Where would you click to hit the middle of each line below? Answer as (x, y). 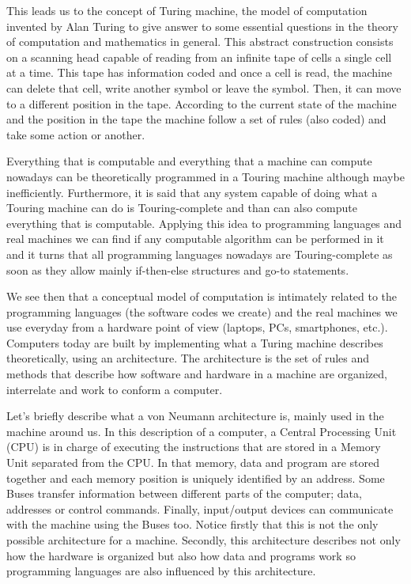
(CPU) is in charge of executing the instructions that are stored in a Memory (194, 447)
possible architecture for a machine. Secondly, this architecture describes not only (204, 540)
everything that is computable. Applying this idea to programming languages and (204, 223)
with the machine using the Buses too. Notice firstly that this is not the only (192, 524)
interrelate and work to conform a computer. (115, 389)
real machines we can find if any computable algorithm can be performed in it (195, 239)
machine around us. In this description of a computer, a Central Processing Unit (202, 431)
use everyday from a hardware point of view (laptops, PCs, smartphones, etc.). (197, 327)
